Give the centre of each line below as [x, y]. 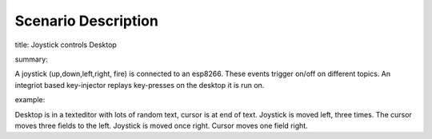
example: [30, 100]
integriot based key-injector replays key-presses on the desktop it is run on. [140, 85]
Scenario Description [87, 21]
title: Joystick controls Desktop [66, 45]
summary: [31, 59]
